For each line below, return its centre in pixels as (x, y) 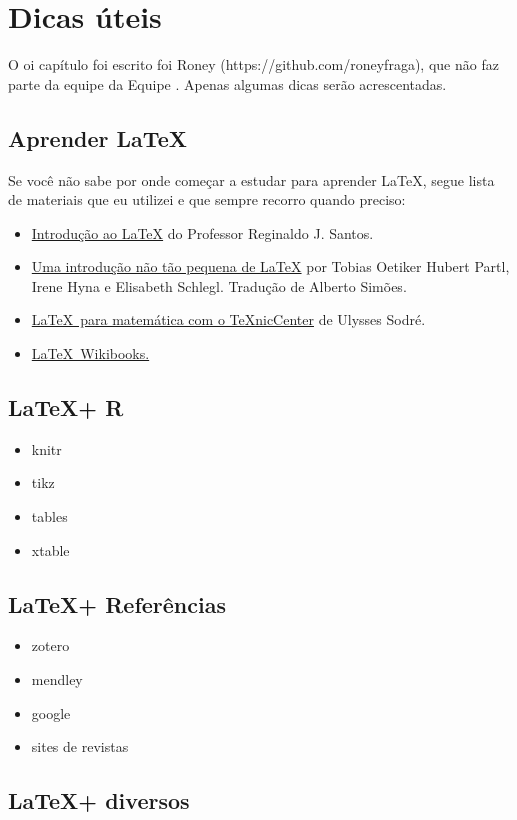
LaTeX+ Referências (117, 603)
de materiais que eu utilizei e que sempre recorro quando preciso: (207, 199)
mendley (57, 679)
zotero (50, 645)
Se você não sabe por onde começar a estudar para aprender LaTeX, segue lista (251, 179)
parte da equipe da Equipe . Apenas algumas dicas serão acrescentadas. (227, 83)
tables (49, 516)
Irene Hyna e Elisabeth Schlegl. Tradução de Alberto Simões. (219, 285)
